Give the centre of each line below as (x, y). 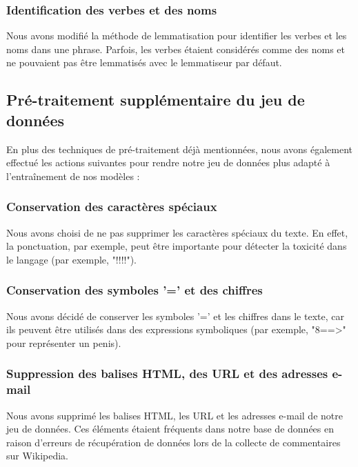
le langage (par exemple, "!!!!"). (72, 259)
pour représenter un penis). (64, 342)
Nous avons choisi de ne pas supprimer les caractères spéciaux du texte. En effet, (177, 232)
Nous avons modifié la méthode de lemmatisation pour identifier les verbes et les (177, 36)
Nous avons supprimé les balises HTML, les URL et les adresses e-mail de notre (175, 415)
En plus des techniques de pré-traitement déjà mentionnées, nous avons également (179, 149)
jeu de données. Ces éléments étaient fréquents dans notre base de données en (170, 429)
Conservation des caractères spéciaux (112, 207)
